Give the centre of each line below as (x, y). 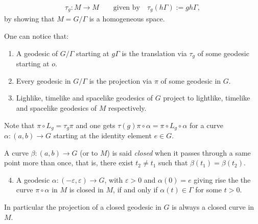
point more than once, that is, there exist (69, 163)
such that (173, 163)
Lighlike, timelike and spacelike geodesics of (84, 98)
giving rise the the (222, 179)
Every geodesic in (43, 80)
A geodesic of (37, 53)
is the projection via (121, 80)
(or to (89, 152)
